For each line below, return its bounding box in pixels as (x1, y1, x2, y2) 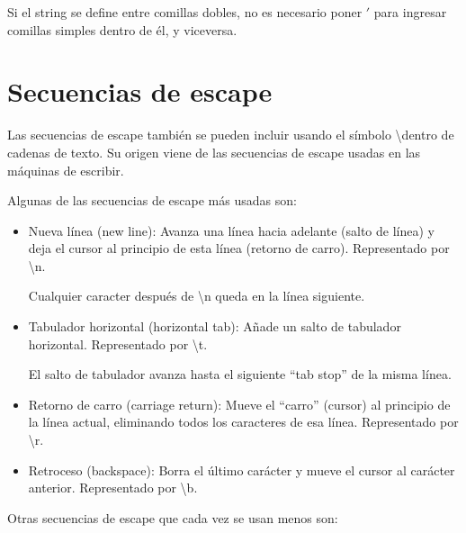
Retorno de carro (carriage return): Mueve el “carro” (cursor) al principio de (28, 394, 451, 413)
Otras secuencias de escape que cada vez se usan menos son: (7, 508, 338, 527)
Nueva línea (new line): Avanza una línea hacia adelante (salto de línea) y (28, 221, 435, 239)
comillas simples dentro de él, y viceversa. (7, 20, 237, 39)
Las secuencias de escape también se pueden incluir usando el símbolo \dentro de (7, 125, 454, 144)
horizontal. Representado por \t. (28, 334, 208, 353)
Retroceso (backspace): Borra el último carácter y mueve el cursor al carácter (28, 460, 455, 479)
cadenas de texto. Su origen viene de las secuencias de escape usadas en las (7, 142, 421, 161)
